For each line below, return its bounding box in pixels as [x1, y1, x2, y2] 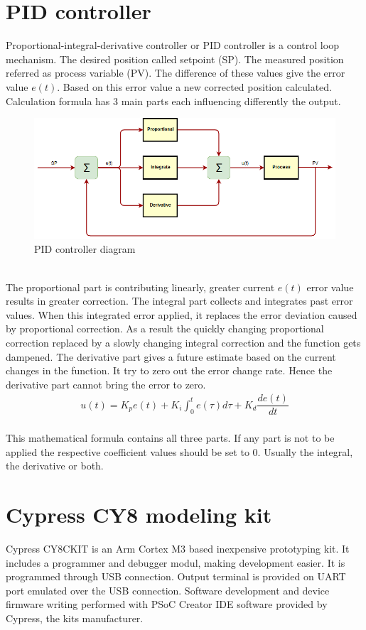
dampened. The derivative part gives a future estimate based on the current [6, 349, 336, 364]
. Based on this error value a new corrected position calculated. [57, 79, 332, 94]
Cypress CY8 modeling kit [6, 500, 272, 529]
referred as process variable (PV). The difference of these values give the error [6, 65, 345, 80]
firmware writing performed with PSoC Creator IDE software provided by [6, 597, 328, 612]
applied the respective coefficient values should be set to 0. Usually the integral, [6, 444, 353, 459]
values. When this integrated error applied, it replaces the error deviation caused [6, 307, 357, 322]
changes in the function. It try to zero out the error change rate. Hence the [6, 363, 333, 378]
